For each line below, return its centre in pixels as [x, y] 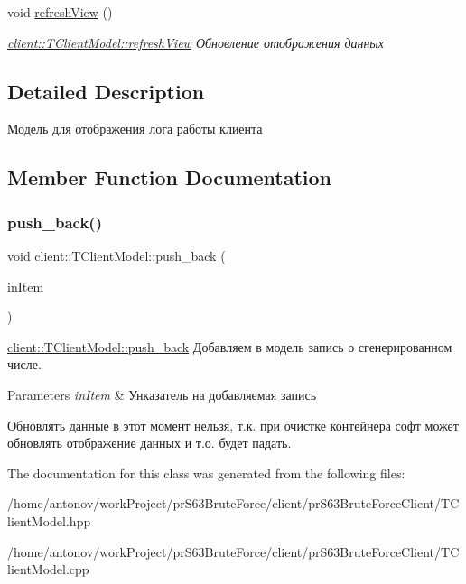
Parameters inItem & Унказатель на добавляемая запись [162, 394]
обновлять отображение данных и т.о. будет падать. [149, 443]
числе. [24, 364]
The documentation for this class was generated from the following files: [206, 473]
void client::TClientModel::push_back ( [116, 255]
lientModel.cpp [48, 569]
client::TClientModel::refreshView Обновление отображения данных [196, 42]
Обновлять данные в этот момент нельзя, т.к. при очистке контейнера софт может [233, 425]
